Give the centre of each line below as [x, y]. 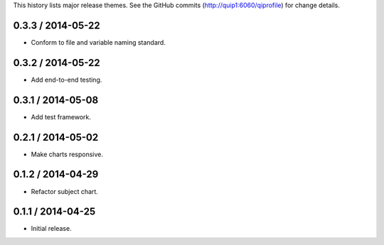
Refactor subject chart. [65, 191]
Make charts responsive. [67, 154]
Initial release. [51, 229]
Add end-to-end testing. [66, 80]
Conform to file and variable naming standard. [98, 42]
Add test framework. [61, 116]
